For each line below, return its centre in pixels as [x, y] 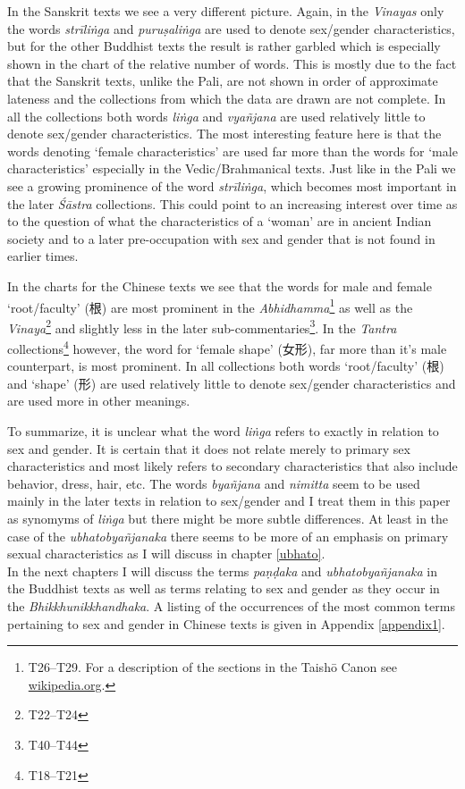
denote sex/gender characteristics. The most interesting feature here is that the [224, 134]
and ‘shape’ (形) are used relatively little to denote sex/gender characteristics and [232, 383]
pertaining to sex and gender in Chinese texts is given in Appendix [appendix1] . [226, 623]
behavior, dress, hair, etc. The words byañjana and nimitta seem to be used [214, 483]
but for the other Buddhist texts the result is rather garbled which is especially [224, 46]
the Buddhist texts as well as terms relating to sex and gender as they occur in [224, 588]
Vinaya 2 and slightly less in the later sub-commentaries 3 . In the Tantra [202, 326]
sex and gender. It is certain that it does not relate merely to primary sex [209, 448]
